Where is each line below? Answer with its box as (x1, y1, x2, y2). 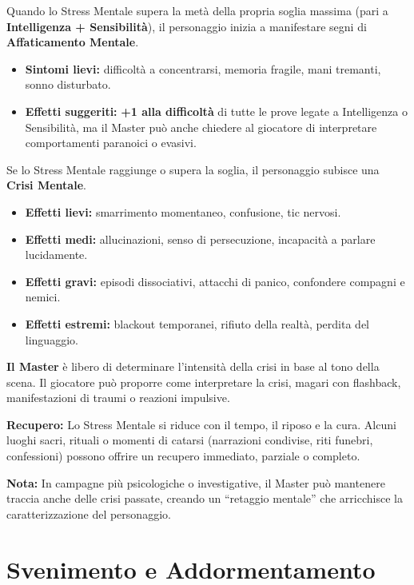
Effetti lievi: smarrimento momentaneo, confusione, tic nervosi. (25, 203, 341, 220)
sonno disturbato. (25, 76, 111, 93)
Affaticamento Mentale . (6, 34, 139, 50)
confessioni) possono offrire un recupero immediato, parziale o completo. (6, 448, 360, 464)
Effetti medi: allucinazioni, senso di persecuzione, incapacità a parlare (25, 230, 376, 247)
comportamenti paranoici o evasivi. (25, 134, 197, 151)
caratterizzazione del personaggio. (6, 505, 171, 522)
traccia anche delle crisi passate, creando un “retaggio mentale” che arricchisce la (6, 490, 403, 507)
